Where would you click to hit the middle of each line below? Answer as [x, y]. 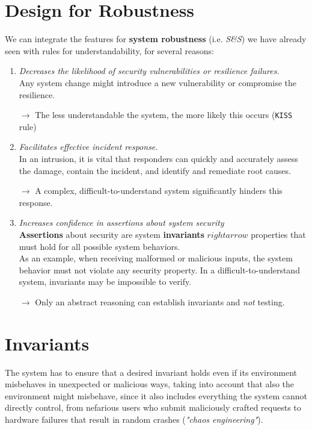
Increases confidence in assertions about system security [121, 223]
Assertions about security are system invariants [112, 234]
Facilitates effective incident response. [88, 147]
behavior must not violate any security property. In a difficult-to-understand [159, 270]
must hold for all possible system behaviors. [99, 246]
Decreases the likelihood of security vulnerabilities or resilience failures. [149, 71]
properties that [278, 234]
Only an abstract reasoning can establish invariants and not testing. [160, 301]
